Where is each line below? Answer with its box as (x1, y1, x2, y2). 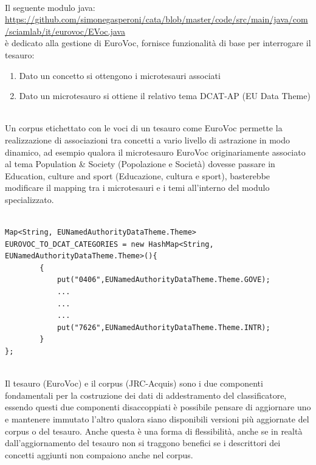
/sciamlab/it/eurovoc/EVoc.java (5, 24, 125, 37)
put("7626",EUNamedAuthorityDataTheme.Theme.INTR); (57, 323, 270, 332)
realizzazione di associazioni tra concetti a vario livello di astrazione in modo (5, 133, 290, 146)
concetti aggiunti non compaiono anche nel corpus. (5, 448, 193, 461)
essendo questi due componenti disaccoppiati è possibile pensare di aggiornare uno (5, 401, 311, 413)
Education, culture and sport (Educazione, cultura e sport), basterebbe (5, 169, 270, 182)
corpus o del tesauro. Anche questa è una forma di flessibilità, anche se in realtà (5, 424, 303, 437)
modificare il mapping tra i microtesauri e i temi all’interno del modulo (5, 181, 270, 194)
